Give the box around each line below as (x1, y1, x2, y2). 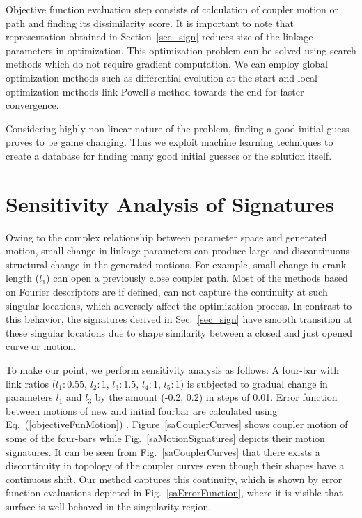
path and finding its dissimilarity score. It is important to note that (6, 15, 294, 30)
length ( (6, 271, 40, 285)
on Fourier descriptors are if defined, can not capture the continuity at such (6, 284, 328, 299)
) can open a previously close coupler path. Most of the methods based (46, 271, 348, 285)
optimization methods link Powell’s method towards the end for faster (6, 84, 304, 98)
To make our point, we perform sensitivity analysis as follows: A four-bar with (6, 363, 339, 376)
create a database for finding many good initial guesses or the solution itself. (6, 148, 332, 162)
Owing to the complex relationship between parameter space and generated (6, 229, 327, 244)
